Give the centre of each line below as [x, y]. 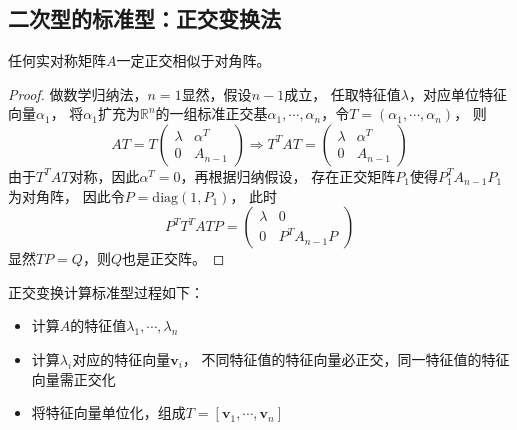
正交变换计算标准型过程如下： [106, 291]
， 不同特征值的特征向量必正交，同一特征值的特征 [346, 358]
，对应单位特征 [458, 93]
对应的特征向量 [121, 358]
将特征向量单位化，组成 [108, 412]
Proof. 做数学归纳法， [78, 93]
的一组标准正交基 [211, 113]
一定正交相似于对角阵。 [193, 60]
